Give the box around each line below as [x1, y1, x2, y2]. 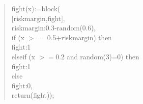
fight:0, [11, 80, 33, 90]
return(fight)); [11, 90, 54, 100]
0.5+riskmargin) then [47, 32, 112, 42]
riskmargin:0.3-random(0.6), [11, 23, 96, 33]
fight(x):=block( [11, 3, 60, 13]
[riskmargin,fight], [11, 13, 65, 23]
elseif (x [11, 51, 35, 61]
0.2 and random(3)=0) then [56, 51, 139, 61]
